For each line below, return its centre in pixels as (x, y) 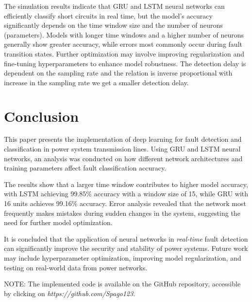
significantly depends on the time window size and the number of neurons (113, 25)
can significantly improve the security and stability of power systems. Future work (126, 248)
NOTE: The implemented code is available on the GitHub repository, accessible (122, 284)
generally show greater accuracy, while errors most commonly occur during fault (123, 44)
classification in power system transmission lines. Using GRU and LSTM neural (122, 149)
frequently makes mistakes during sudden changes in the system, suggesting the (122, 213)
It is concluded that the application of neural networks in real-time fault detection (126, 238)
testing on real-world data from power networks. (76, 267)
